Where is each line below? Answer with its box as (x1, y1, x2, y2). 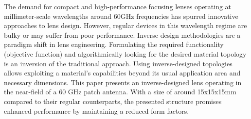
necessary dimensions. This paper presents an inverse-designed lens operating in (4, 77, 242, 87)
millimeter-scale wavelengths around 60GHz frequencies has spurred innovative (4, 11, 238, 21)
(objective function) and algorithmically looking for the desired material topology (4, 48, 247, 59)
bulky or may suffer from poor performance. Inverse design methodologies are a (4, 30, 241, 40)
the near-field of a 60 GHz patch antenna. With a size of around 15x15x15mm (4, 87, 236, 97)
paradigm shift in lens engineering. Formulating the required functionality (4, 39, 224, 49)
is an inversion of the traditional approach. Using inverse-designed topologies (4, 58, 233, 68)
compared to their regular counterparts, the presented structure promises (4, 96, 222, 106)
